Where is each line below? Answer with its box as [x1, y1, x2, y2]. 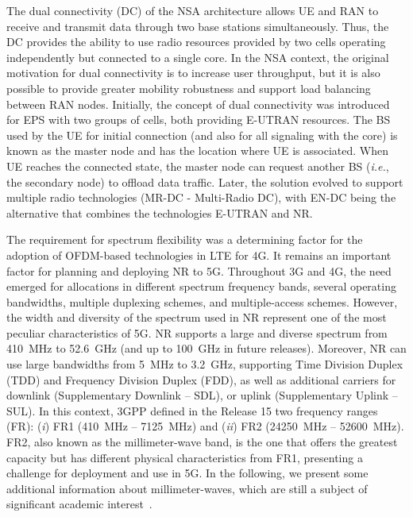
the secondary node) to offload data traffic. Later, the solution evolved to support [6, 173, 403, 190]
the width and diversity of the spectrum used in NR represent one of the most [6, 309, 387, 326]
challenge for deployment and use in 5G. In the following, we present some [6, 465, 369, 481]
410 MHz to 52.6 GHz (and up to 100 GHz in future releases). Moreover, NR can [6, 340, 407, 357]
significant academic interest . [6, 496, 152, 512]
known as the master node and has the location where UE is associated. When [6, 142, 388, 159]
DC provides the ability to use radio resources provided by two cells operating [6, 33, 386, 50]
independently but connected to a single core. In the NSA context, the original [6, 48, 389, 65]
